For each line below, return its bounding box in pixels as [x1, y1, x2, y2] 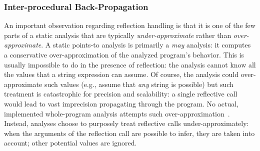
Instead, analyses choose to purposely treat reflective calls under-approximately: [4, 118, 249, 128]
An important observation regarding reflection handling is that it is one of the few [4, 20, 255, 30]
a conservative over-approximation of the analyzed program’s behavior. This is [4, 49, 244, 59]
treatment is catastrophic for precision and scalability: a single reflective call [4, 88, 237, 99]
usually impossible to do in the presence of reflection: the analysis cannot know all [4, 59, 256, 69]
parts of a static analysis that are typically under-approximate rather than [4, 29, 231, 40]
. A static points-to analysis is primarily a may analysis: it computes [41, 39, 251, 50]
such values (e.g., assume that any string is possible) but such [44, 78, 233, 89]
